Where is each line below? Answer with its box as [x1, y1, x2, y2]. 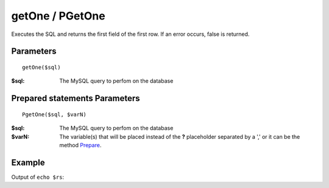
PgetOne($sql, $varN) [22, 111, 87, 118]
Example [11, 157, 45, 167]
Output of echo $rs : [11, 173, 64, 181]
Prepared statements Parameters [11, 93, 140, 103]
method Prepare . [59, 141, 102, 148]
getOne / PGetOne [11, 9, 106, 23]
